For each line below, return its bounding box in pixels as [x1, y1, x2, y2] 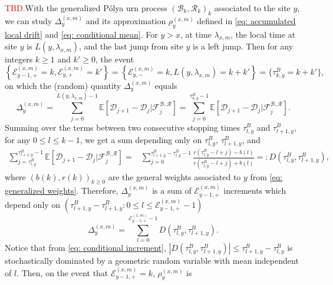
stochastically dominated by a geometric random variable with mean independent [5, 254, 299, 267]
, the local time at [230, 28, 296, 40]
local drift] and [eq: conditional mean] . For [5, 28, 158, 40]
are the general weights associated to [108, 170, 241, 183]
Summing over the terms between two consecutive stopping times [5, 121, 240, 133]
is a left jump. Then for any [192, 40, 294, 52]
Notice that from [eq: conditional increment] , [5, 241, 166, 254]
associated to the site [214, 2, 291, 14]
